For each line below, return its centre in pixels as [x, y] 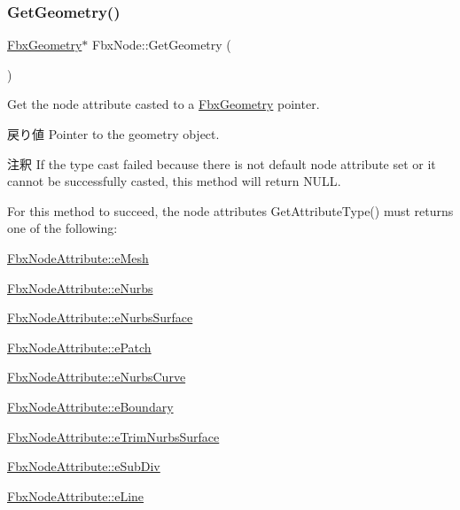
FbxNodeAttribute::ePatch [79, 347]
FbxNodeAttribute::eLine [76, 495]
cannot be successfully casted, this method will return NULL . [174, 181]
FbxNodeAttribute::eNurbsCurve [97, 377]
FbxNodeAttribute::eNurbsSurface [100, 317]
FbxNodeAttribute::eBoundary [90, 406]
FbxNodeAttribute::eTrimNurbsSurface [113, 436]
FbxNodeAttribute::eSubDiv [84, 466]
